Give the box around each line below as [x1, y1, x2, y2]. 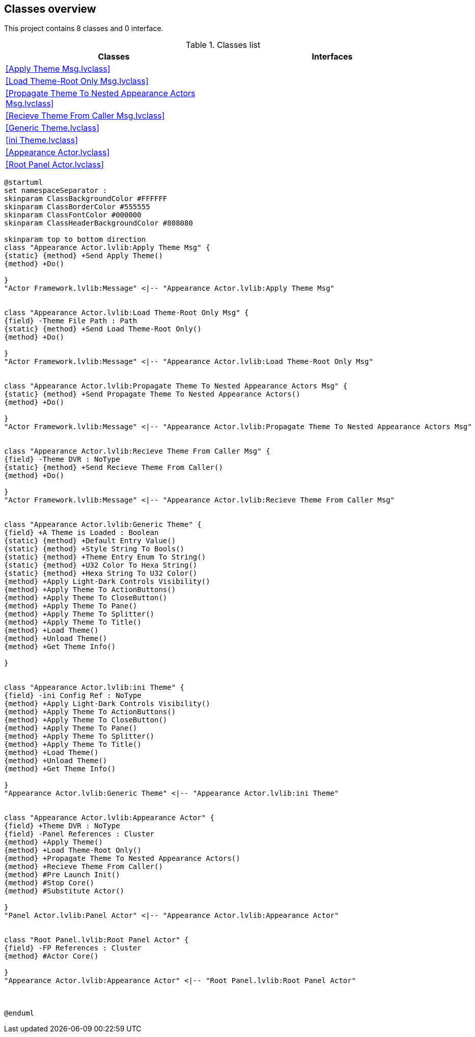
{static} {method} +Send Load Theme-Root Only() [4, 325, 202, 333]
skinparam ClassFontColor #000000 [4, 211, 142, 219]
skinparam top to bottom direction [4, 235, 146, 244]
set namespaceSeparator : [4, 186, 107, 195]
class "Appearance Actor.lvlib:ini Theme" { [4, 683, 185, 692]
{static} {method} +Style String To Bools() [4, 545, 185, 553]
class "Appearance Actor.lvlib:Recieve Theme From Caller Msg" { [4, 447, 270, 456]
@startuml [4, 178, 43, 187]
